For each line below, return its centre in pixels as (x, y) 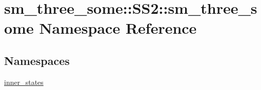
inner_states (24, 82)
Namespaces (37, 60)
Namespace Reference (118, 28)
